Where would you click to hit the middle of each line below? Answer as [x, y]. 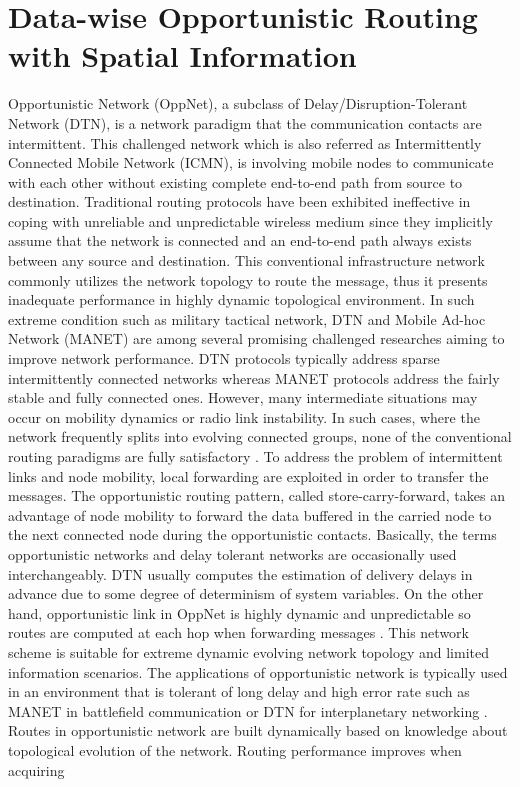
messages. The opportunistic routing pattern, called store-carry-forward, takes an [256, 495]
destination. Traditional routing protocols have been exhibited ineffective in [239, 201]
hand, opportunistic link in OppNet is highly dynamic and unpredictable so [239, 612]
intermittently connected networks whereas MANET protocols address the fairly [254, 377]
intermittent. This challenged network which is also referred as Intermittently [245, 142]
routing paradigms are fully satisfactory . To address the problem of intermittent [255, 456]
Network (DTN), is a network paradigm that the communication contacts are [245, 122]
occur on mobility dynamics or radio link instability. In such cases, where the [244, 416]
